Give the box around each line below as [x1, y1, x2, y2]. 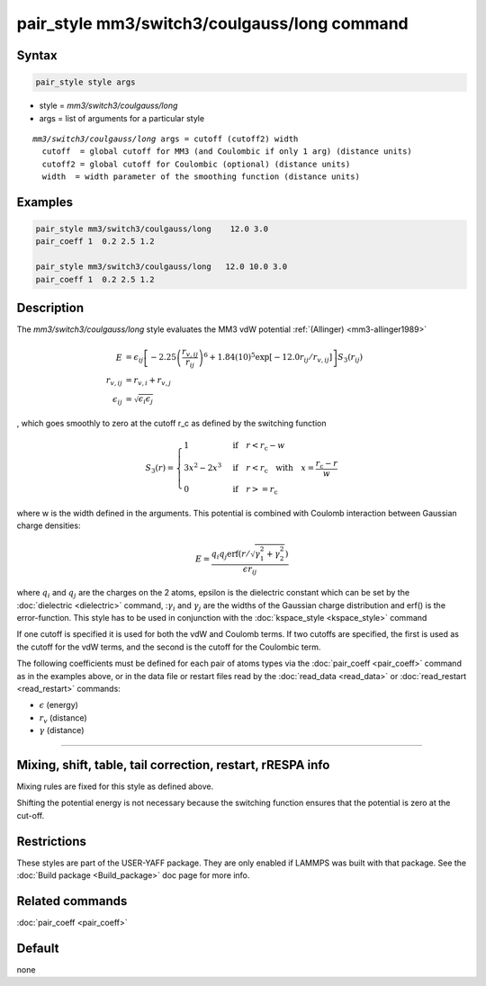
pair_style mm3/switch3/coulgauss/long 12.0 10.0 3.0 [35, 262, 288, 272]
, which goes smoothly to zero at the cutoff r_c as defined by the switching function [16, 417, 327, 428]
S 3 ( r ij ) [337, 352, 364, 364]
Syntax [16, 48, 58, 63]
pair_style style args [35, 77, 136, 87]
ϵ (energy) [39, 700, 78, 711]
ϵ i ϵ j [138, 394, 153, 407]
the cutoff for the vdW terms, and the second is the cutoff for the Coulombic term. [16, 641, 321, 652]
